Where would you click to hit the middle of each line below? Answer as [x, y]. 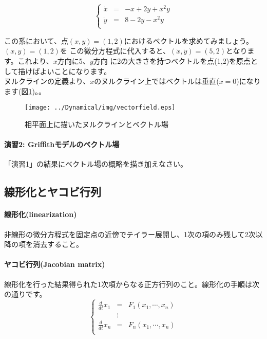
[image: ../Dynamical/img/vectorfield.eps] [100, 108]
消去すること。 [58, 244]
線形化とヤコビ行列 [53, 192]
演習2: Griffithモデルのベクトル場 [62, 144]
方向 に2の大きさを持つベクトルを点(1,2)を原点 [172, 60]
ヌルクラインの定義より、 [47, 81]
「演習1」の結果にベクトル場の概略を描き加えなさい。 [96, 164]
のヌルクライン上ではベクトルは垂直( [157, 81]
